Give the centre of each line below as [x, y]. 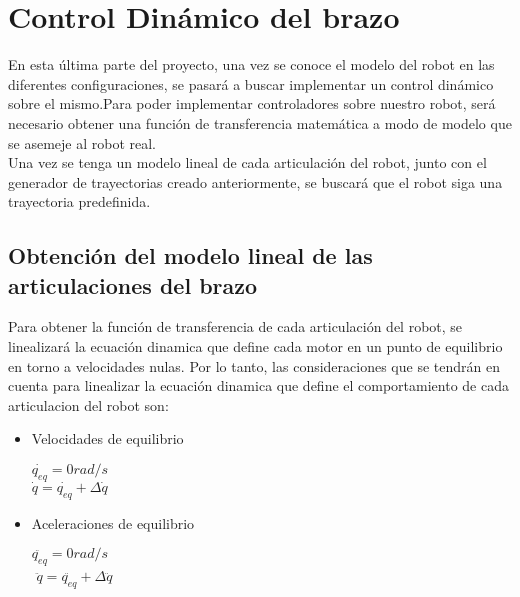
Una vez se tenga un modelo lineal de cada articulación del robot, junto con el [247, 162]
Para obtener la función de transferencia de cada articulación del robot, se [235, 326]
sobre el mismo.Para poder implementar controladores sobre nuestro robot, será [252, 103]
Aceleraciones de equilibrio [113, 522]
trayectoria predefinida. [79, 201]
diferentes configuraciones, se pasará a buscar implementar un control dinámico [251, 83]
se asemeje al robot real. [82, 142]
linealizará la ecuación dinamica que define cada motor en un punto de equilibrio [255, 346]
